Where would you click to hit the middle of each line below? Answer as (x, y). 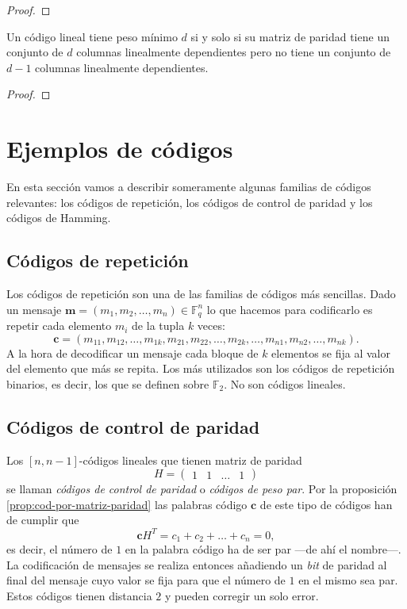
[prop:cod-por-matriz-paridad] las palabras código (127, 504)
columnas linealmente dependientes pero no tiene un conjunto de (234, 52)
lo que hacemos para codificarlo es (290, 309)
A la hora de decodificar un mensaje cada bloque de (132, 352)
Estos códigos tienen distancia (79, 595)
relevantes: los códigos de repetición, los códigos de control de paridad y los (190, 202)
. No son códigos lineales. (285, 383)
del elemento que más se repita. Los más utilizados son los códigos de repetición (201, 368)
